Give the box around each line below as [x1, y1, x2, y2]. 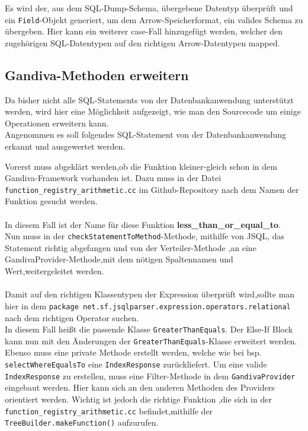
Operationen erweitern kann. [5, 116, 109, 129]
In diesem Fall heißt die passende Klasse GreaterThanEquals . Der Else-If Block [5, 323, 293, 335]
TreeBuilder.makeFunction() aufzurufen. [5, 416, 159, 429]
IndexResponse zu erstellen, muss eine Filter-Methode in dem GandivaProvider [5, 369, 296, 382]
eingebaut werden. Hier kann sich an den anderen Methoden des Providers [5, 381, 275, 394]
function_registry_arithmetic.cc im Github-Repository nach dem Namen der [5, 183, 299, 195]
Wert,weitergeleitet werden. [5, 265, 104, 277]
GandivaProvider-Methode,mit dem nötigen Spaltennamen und [5, 253, 233, 265]
